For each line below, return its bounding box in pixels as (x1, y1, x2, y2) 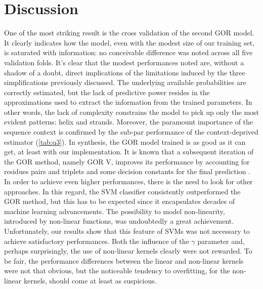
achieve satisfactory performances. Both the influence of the (4, 235, 189, 246)
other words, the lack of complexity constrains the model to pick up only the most (4, 106, 259, 117)
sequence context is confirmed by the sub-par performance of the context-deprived (4, 127, 258, 137)
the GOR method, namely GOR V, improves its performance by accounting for (4, 156, 250, 167)
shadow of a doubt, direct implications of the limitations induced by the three (4, 67, 245, 77)
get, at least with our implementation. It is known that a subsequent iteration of (4, 146, 254, 157)
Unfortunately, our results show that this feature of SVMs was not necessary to (4, 226, 250, 236)
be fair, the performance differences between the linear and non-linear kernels (4, 255, 244, 266)
